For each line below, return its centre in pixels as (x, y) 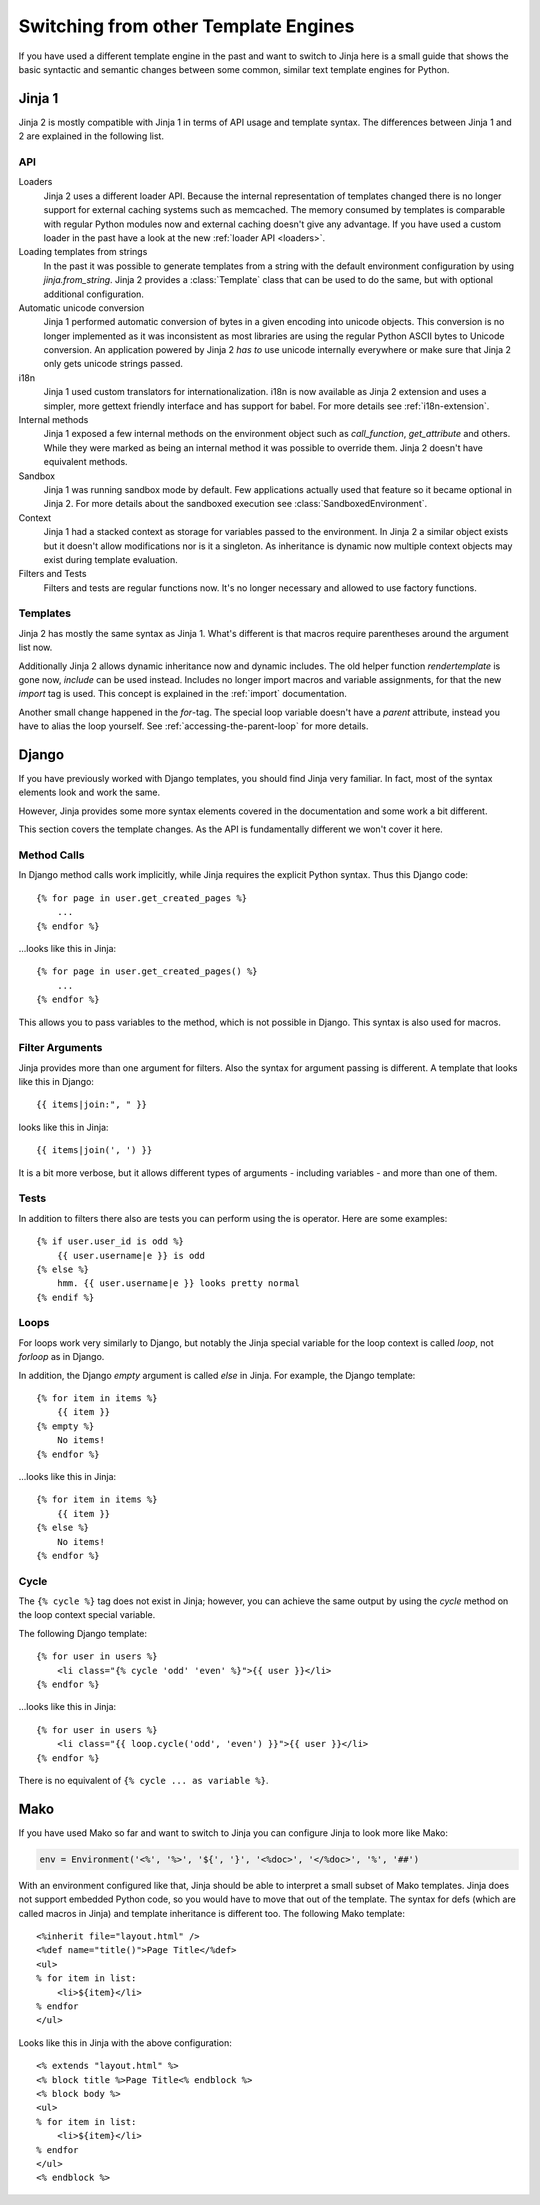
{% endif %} (65, 1297)
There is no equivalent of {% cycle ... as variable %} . (143, 1780)
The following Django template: (83, 1633)
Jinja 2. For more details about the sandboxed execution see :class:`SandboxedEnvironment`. (235, 504)
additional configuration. (94, 294)
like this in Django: (56, 1082)
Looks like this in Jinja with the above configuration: (125, 2042)
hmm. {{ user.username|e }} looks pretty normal (178, 1283)
